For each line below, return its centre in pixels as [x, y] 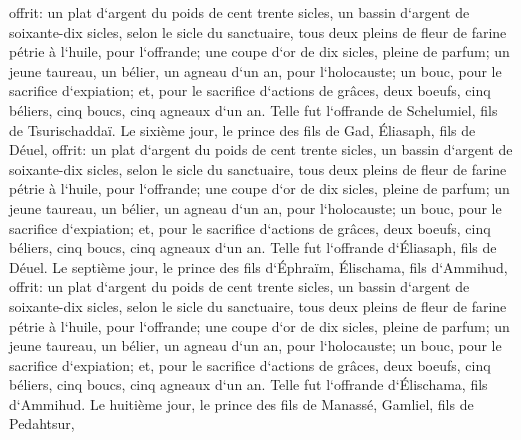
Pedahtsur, [42, 423]
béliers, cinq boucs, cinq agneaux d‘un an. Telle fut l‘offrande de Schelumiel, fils [253, 109]
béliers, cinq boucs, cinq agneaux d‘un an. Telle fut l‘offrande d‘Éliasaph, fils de [253, 247]
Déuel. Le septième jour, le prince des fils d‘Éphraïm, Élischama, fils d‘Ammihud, [258, 266]
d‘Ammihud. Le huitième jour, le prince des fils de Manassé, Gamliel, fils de [241, 403]
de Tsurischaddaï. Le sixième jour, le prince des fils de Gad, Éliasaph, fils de [242, 129]
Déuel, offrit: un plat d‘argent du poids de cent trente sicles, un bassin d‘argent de [261, 149]
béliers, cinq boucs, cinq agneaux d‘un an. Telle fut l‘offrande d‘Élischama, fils [248, 384]
